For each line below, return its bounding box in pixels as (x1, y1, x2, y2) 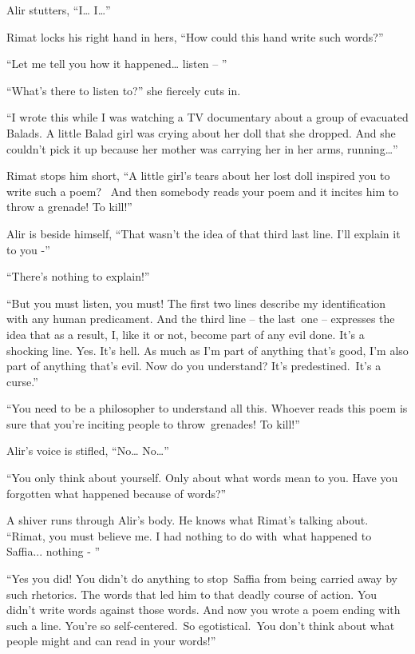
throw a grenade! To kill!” (6, 198, 132, 215)
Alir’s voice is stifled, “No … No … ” (6, 442, 169, 459)
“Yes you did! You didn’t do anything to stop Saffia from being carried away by (6, 570, 397, 587)
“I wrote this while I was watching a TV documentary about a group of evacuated (6, 109, 409, 126)
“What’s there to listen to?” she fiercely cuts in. (6, 82, 241, 98)
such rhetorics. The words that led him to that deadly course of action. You (6, 585, 377, 602)
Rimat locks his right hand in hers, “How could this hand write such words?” (6, 28, 384, 45)
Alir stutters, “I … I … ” (6, 2, 111, 18)
